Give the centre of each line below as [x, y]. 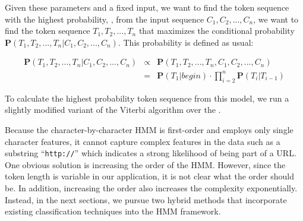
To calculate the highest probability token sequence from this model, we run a [147, 98]
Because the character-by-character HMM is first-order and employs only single [149, 129]
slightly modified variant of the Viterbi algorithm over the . [113, 110]
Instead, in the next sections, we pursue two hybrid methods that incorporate [146, 199]
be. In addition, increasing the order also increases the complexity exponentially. [151, 187]
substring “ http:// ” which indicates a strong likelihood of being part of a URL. [151, 153]
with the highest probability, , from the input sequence [105, 19]
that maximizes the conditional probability [217, 31]
